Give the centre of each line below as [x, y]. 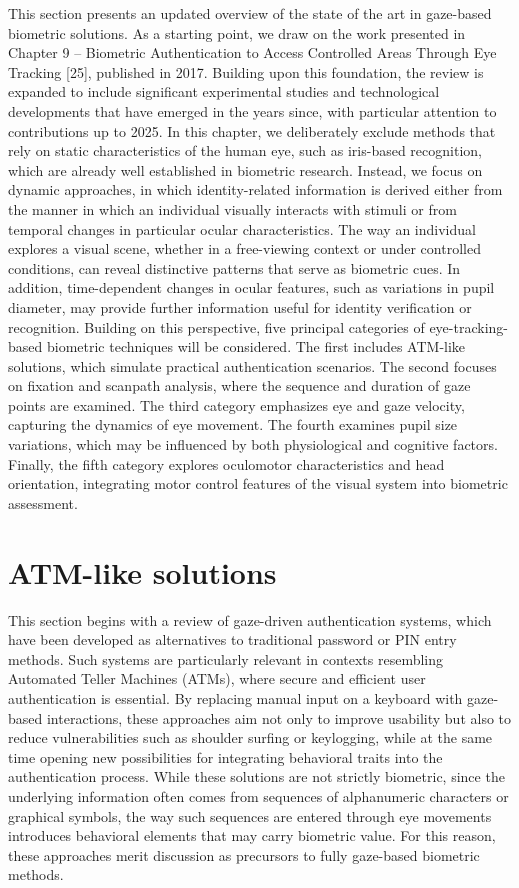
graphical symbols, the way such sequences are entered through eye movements [250, 815]
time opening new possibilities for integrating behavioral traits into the [225, 756]
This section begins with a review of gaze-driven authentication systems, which [250, 619]
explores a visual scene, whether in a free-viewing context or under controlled [244, 248]
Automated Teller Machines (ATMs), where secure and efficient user [217, 678]
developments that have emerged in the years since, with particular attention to [252, 110]
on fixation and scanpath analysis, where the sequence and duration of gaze [239, 385]
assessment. [43, 502]
